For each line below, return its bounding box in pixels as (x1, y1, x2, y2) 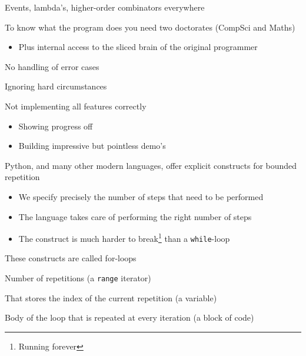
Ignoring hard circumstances (5, 80, 107, 92)
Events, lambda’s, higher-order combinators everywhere (5, 1, 205, 13)
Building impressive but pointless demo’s (18, 139, 166, 152)
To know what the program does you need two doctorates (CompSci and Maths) (5, 21, 295, 33)
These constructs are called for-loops (5, 252, 137, 264)
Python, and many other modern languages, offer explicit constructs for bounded (5, 159, 297, 171)
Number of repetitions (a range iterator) (5, 272, 151, 284)
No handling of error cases (5, 60, 99, 72)
